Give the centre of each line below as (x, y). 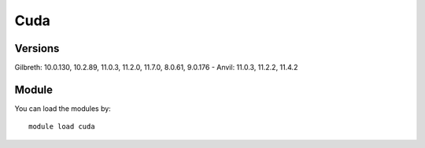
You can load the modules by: (63, 108)
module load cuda (62, 127)
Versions (37, 48)
